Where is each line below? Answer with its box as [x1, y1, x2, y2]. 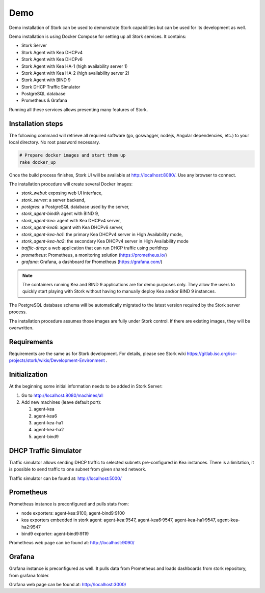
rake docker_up [19, 159, 56, 165]
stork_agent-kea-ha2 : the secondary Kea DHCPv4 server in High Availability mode [21, 238, 189, 244]
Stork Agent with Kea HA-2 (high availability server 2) [21, 70, 130, 76]
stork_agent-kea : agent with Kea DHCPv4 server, [21, 217, 121, 223]
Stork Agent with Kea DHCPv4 [21, 49, 83, 55]
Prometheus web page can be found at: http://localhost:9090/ [9, 540, 135, 546]
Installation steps [9, 119, 63, 128]
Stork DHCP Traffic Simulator [21, 84, 80, 89]
